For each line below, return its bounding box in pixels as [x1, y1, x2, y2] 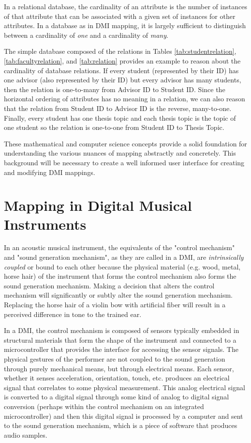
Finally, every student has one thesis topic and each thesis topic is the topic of [4, 112, 236, 123]
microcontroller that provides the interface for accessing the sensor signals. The [4, 344, 238, 354]
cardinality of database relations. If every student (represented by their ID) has [4, 65, 239, 75]
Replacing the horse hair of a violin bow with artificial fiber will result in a [4, 299, 226, 309]
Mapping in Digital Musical [4, 195, 192, 215]
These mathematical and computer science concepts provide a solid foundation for [4, 138, 247, 148]
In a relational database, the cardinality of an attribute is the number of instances [4, 1, 247, 11]
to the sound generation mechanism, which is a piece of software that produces [4, 420, 237, 430]
